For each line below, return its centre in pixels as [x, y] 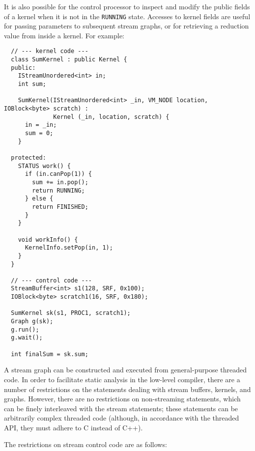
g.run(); [25, 329]
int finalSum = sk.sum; [50, 354]
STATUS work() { [44, 166]
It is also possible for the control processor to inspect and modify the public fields [127, 6]
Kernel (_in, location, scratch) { [111, 117]
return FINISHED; [60, 207]
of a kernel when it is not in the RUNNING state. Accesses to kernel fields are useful [127, 16]
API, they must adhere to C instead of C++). [73, 427]
